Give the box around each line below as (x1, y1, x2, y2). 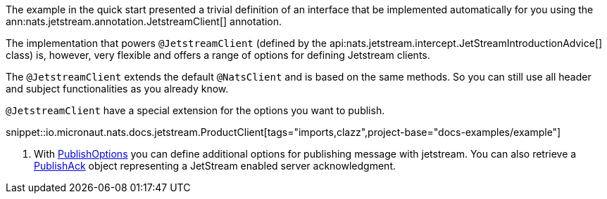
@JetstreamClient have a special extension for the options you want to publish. (6, 104, 385, 116)
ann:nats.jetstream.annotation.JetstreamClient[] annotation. (6, 15, 282, 27)
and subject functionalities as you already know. (6, 83, 229, 95)
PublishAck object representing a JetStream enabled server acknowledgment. (34, 160, 396, 172)
